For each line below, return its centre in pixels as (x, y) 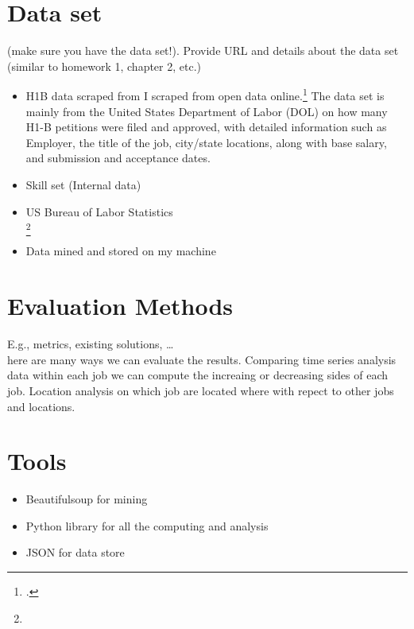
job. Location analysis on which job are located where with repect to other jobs (201, 390)
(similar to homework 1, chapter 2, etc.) (104, 66)
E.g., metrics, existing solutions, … (91, 344)
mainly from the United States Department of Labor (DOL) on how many (207, 111)
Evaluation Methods (120, 306)
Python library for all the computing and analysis (147, 525)
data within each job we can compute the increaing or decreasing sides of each (198, 375)
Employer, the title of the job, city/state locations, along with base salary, (206, 142)
